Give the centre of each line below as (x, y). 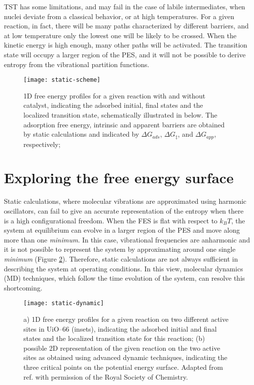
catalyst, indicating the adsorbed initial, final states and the (113, 105)
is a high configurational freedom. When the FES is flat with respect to (111, 220)
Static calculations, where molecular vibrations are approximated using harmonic (125, 201)
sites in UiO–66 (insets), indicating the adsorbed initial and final (120, 328)
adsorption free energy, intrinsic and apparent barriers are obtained (124, 124)
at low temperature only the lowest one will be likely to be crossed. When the (120, 35)
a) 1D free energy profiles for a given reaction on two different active (126, 319)
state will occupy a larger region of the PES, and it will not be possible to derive (125, 54)
